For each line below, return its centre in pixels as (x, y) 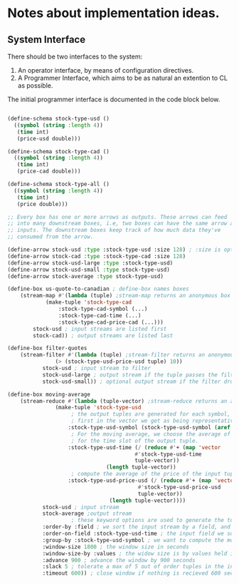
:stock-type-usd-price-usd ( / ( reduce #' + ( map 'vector (152, 481)
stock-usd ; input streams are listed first (100, 329)
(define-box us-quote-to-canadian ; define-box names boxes (99, 289)
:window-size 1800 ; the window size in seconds (116, 547)
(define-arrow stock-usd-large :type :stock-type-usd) (90, 263)
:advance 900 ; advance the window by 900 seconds (119, 560)
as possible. (35, 86)
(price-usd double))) (49, 138)
